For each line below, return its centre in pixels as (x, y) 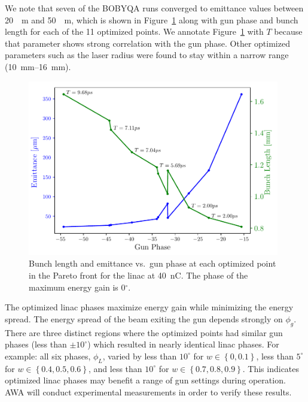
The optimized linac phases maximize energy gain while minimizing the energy (149, 307)
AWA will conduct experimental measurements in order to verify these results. (148, 392)
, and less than (115, 368)
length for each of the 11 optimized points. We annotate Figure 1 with (134, 31)
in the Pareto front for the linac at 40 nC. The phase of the (138, 275)
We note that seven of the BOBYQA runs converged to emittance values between (154, 8)
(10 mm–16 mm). (38, 66)
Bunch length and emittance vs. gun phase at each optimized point (153, 263)
